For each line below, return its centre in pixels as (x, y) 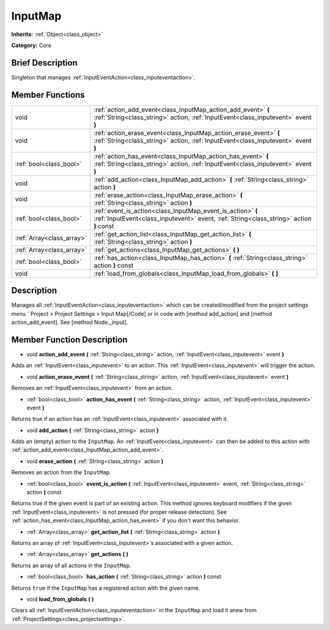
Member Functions (48, 95)
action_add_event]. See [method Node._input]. (70, 322)
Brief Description (44, 63)
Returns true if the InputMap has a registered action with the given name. (106, 588)
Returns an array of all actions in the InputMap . (71, 565)
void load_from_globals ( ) (60, 599)
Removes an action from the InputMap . (61, 472)
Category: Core (31, 45)
